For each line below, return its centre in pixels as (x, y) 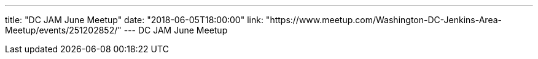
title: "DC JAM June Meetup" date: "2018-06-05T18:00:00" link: (134, 20)
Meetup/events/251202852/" (63, 30)
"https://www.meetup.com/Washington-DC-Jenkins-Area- (384, 20)
